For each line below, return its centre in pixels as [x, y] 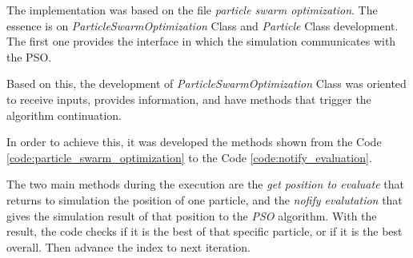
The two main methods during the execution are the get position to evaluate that [205, 184]
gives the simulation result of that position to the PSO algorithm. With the [192, 215]
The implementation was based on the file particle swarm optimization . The [192, 10]
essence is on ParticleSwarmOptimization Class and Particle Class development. [202, 25]
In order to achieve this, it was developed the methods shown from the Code [194, 142]
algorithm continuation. [64, 115]
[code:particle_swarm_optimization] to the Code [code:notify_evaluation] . [189, 157]
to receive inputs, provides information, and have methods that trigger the [189, 99]
